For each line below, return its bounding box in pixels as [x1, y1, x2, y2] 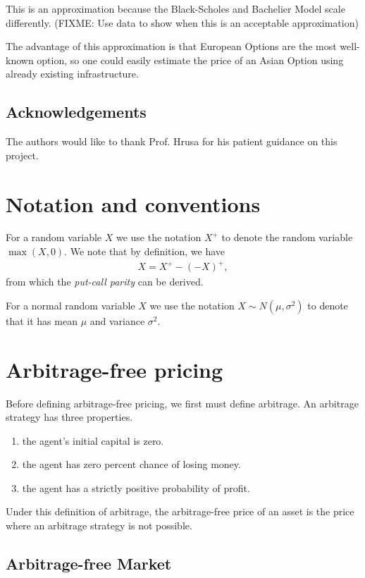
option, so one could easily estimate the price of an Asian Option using [37, 52, 344, 67]
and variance [89, 313, 145, 328]
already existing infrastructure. [6, 66, 139, 81]
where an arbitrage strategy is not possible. [6, 518, 192, 533]
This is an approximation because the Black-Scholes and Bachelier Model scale [6, 1, 345, 16]
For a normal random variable [6, 297, 135, 312]
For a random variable [6, 230, 102, 245]
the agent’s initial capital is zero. [22, 433, 164, 448]
